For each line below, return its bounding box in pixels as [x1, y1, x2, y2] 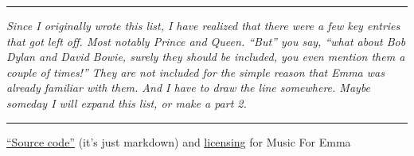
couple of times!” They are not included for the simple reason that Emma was [6, 63, 385, 80]
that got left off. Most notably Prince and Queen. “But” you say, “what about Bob [6, 32, 406, 49]
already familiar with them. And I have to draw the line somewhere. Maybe [6, 79, 371, 96]
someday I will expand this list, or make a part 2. [6, 94, 247, 111]
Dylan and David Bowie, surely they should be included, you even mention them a [6, 48, 405, 65]
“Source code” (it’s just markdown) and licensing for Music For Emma [6, 133, 351, 150]
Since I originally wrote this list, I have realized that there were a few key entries [6, 17, 400, 33]
